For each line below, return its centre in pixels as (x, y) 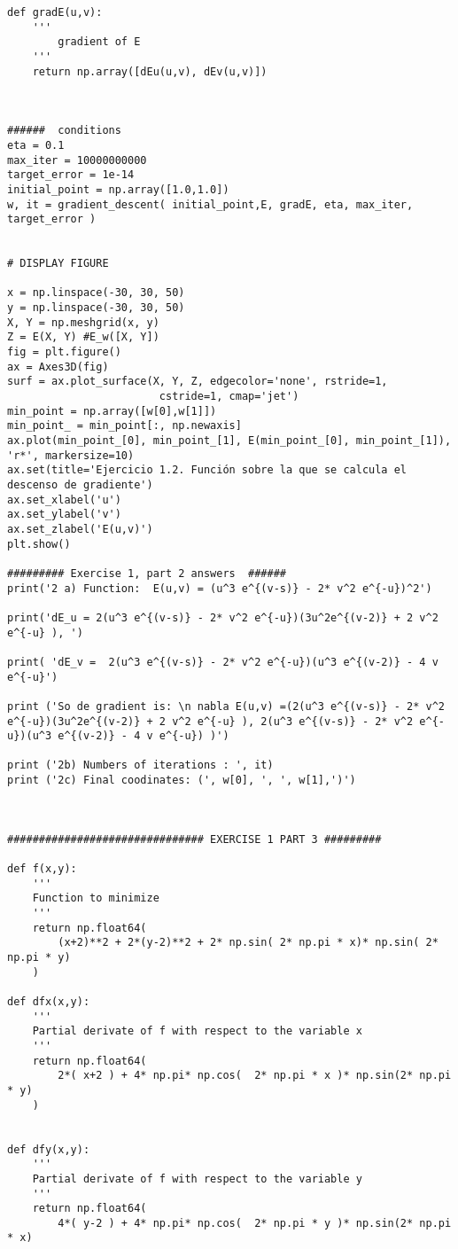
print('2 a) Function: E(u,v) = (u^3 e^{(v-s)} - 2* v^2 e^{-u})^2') (220, 588)
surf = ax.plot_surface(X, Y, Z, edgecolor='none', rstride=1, (198, 382)
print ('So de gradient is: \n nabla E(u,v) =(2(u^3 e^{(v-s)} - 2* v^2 (226, 706)
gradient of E (99, 42)
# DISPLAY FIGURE (58, 264)
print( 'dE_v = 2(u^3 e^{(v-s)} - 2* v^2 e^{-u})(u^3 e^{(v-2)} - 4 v (223, 662)
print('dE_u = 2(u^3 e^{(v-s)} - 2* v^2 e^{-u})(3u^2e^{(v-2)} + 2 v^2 (223, 617)
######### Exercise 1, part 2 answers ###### (147, 573)
